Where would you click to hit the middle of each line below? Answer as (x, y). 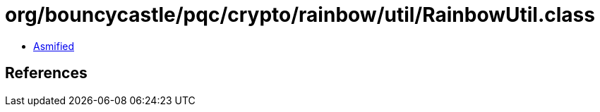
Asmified (54, 46)
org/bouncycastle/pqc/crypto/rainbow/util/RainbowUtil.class (300, 15)
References (46, 73)
